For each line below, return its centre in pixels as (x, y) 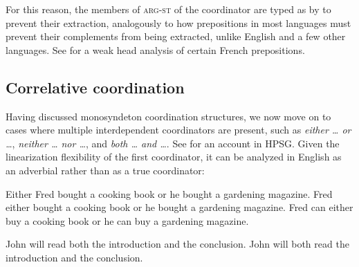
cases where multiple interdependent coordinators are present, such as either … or (178, 130)
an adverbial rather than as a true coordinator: (105, 170)
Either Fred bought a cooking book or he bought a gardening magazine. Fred (169, 193)
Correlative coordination (95, 87)
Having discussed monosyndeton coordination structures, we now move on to (168, 116)
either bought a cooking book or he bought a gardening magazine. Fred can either (179, 207)
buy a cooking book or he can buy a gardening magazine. (127, 220)
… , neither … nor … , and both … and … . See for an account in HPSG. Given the (173, 143)
